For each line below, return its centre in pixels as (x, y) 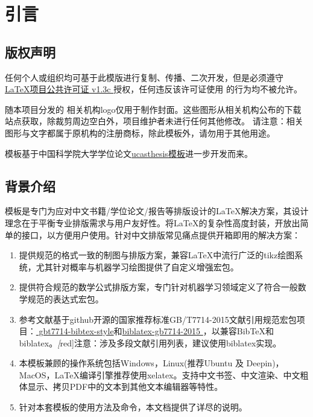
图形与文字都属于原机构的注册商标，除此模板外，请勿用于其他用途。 (140, 132)
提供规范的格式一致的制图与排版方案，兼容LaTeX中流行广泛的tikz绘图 (157, 255)
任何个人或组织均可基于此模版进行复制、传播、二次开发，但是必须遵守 (144, 77)
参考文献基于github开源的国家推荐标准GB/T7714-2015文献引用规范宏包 (158, 319)
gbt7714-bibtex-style (76, 331)
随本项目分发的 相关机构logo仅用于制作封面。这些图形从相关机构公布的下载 (153, 109)
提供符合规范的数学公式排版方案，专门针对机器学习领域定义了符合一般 (158, 287)
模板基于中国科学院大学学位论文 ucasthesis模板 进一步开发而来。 (129, 153)
